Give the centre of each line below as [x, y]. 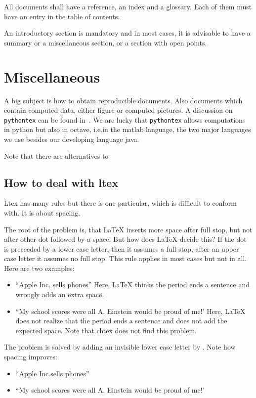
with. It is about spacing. [42, 212]
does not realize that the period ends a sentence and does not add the [121, 321]
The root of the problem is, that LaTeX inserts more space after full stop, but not [128, 229]
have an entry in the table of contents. [62, 16]
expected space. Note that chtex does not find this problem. [106, 330]
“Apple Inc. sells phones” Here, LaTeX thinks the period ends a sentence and [132, 285]
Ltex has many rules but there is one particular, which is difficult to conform [120, 203]
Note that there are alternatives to [56, 155]
